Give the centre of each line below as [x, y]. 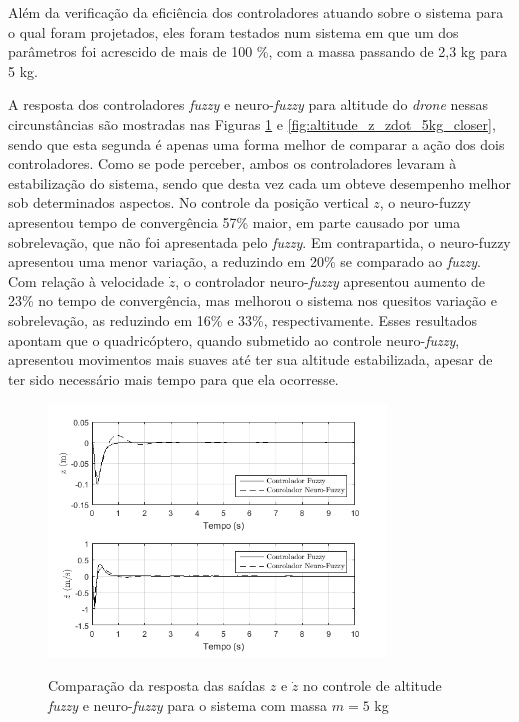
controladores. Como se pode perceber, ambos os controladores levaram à [232, 163]
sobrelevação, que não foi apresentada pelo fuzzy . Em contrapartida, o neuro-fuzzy [259, 241]
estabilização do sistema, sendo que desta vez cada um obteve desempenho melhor [259, 182]
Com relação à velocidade [86, 280]
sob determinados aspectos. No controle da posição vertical [188, 202]
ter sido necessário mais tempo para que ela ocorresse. [173, 378]
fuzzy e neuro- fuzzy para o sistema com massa [188, 704]
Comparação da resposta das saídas [157, 685]
